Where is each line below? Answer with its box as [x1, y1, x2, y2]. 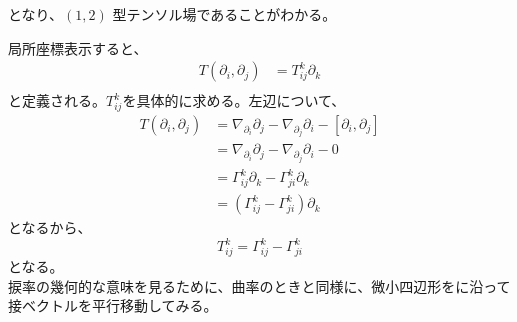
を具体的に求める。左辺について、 [122, 90, 346, 111]
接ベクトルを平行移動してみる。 [8, 295, 218, 316]
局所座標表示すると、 [8, 37, 148, 58]
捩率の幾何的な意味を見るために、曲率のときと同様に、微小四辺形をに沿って [8, 275, 511, 296]
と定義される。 [8, 90, 106, 111]
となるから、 [8, 217, 92, 238]
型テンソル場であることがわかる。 [112, 4, 337, 24]
